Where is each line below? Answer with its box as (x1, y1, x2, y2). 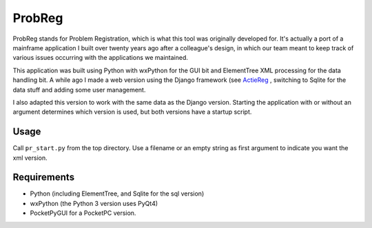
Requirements (12, 172, 75, 183)
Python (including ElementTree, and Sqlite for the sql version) (30, 189, 205, 198)
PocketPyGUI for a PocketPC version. (30, 209, 136, 217)
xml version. (12, 154, 48, 162)
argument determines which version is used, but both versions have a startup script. (12, 107, 252, 116)
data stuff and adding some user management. (12, 85, 146, 94)
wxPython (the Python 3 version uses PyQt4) (30, 199, 158, 207)
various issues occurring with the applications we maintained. (12, 54, 189, 62)
